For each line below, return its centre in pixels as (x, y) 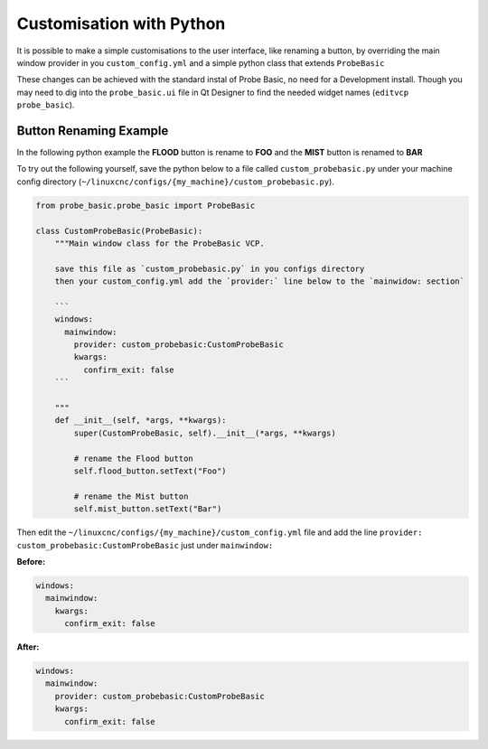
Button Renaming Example (93, 131)
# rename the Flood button (133, 458)
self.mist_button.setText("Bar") (148, 509)
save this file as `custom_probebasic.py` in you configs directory (210, 268)
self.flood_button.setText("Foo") (150, 471)
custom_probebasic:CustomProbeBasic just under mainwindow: (145, 545)
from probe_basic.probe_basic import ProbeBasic (145, 205)
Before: (31, 561)
